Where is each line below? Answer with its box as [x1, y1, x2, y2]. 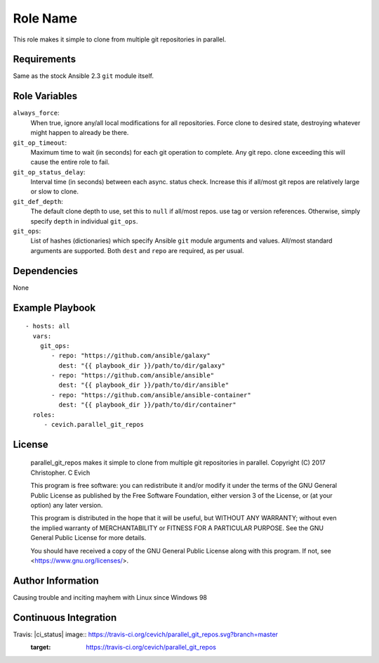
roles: [32, 411, 55, 418]
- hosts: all [25, 322, 70, 330]
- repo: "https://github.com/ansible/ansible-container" [51, 391, 252, 399]
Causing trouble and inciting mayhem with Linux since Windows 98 [13, 593, 207, 601]
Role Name [13, 11, 77, 26]
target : [30, 643, 51, 652]
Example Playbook [13, 302, 96, 314]
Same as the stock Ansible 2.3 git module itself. [13, 72, 154, 80]
